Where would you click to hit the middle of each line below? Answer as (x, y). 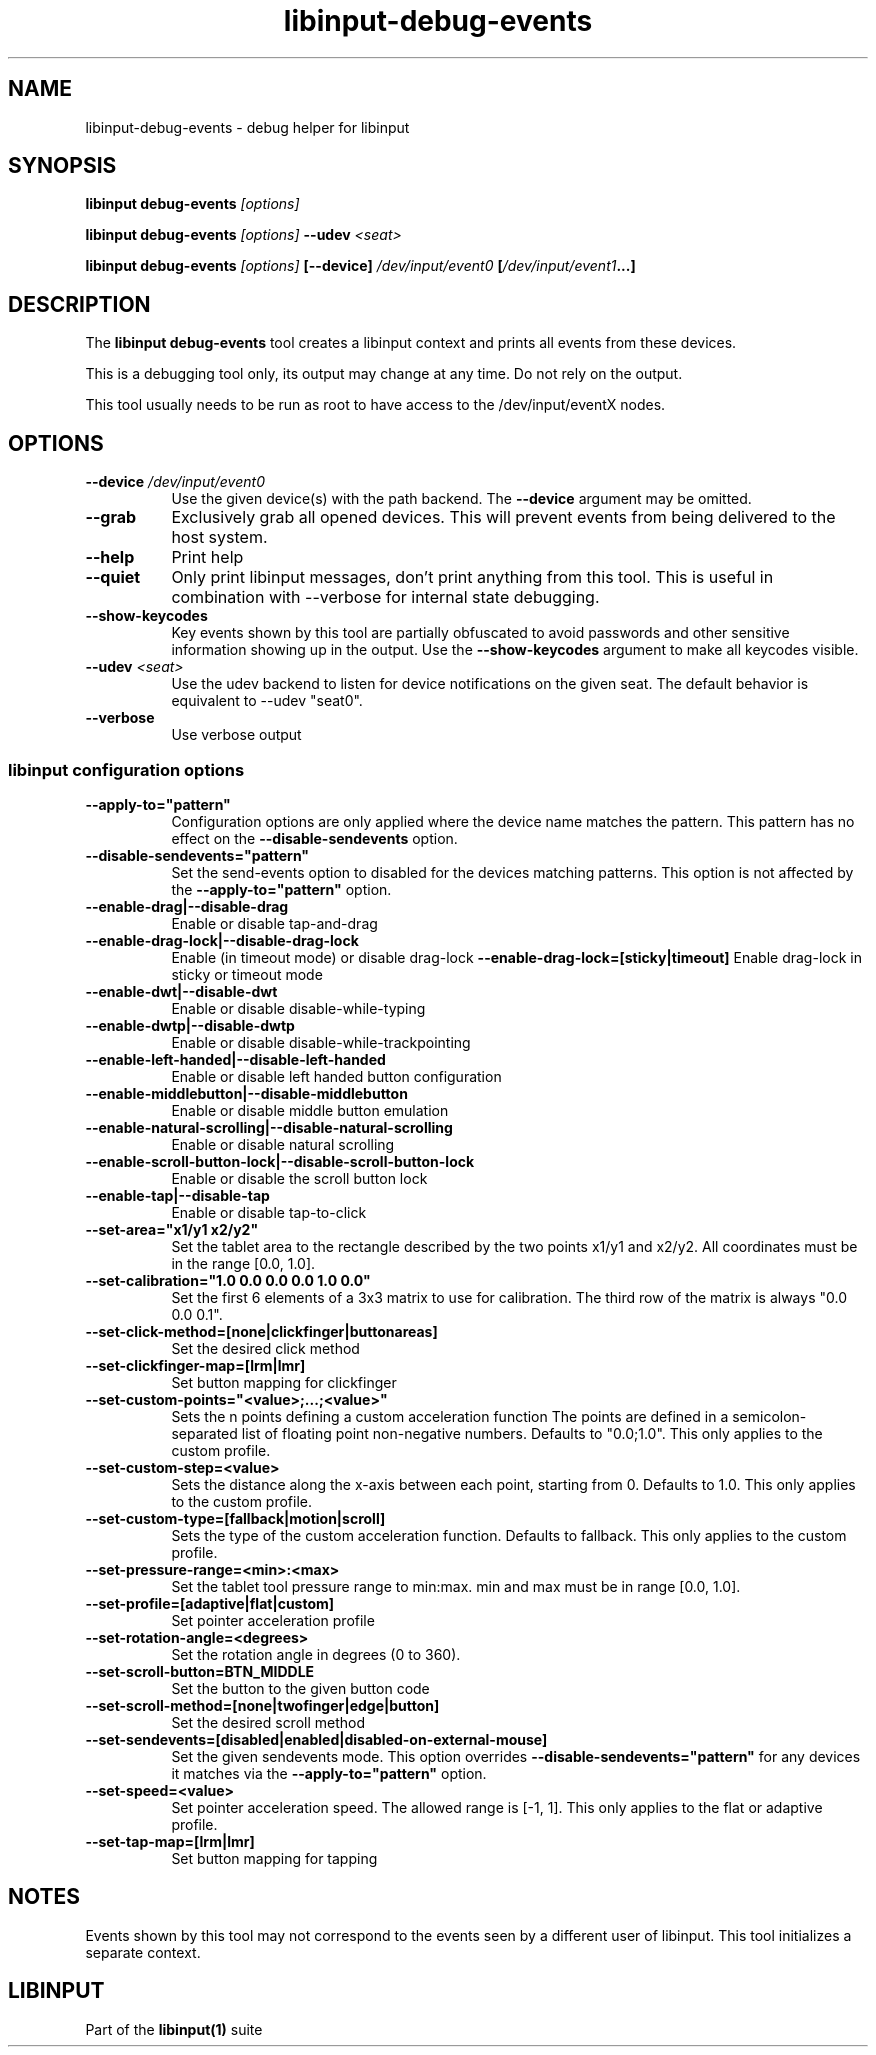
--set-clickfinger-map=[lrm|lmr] (195, 1365)
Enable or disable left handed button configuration (336, 1076)
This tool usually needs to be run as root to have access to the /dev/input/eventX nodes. (375, 405)
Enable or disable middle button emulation (310, 1110)
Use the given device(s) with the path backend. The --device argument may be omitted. (461, 499)
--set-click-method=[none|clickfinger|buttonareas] (261, 1331)
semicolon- (769, 1416)
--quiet (113, 577)
